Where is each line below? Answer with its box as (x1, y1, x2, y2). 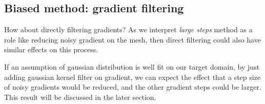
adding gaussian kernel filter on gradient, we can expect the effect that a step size (4, 71, 261, 82)
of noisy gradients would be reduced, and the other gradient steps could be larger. (4, 81, 261, 92)
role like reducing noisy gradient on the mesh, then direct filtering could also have (4, 34, 261, 45)
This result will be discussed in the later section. (4, 91, 156, 102)
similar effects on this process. (4, 44, 98, 55)
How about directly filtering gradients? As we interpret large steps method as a (4, 24, 253, 35)
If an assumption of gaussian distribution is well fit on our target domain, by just (4, 61, 260, 72)
